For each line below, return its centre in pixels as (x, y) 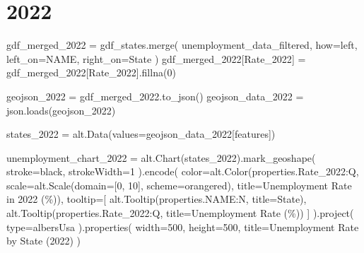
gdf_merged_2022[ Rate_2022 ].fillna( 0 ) (91, 72)
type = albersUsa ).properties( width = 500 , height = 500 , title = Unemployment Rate (183, 226)
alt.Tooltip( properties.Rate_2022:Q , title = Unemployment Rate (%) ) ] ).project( (180, 213)
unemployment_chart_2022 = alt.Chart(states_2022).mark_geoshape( (161, 157)
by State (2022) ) (44, 241)
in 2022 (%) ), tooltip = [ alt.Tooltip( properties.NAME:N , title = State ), (157, 199)
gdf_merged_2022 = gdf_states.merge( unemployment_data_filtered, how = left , (182, 45)
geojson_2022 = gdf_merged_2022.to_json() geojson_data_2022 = (155, 96)
